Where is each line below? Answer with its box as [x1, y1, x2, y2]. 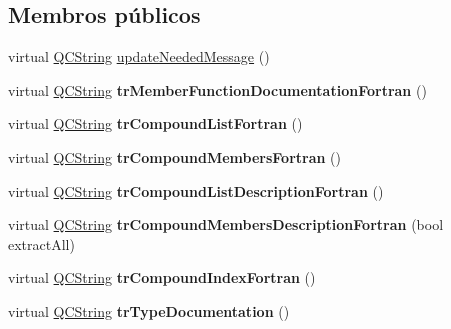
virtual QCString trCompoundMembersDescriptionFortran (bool [8, 214, 444, 235]
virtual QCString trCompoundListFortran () [8, 113, 303, 134]
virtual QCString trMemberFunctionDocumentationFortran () [8, 79, 427, 100]
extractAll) [8, 233, 75, 254]
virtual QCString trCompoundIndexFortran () [8, 267, 316, 288]
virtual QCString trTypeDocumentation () [8, 300, 290, 321]
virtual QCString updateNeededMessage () [8, 46, 270, 67]
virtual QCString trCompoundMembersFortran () [8, 146, 342, 167]
